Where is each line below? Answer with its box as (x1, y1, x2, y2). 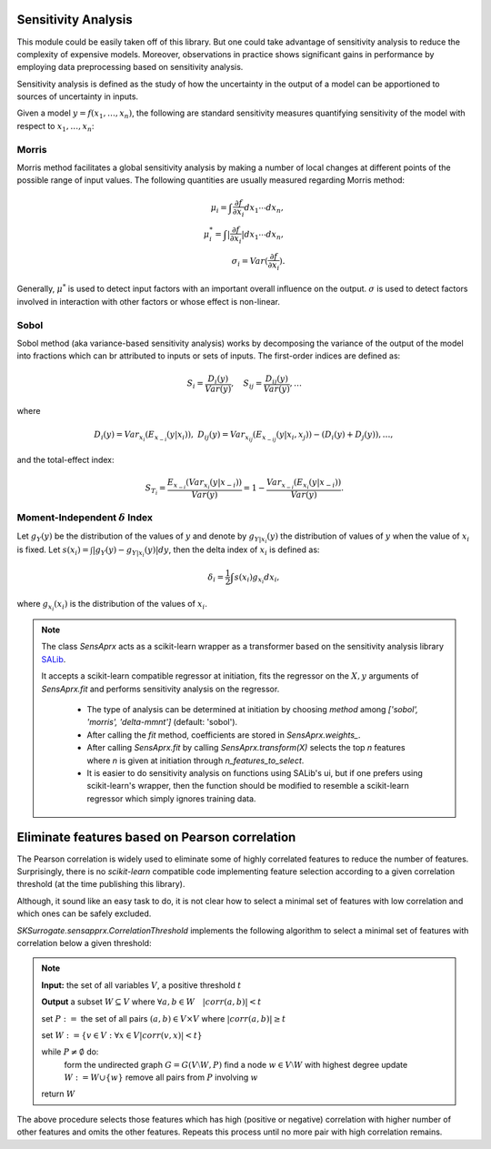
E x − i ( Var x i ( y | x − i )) (166, 478, 243, 491)
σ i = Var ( (231, 256, 268, 268)
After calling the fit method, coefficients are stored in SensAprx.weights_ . (86, 729, 361, 741)
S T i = (145, 483, 166, 497)
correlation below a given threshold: (16, 937, 152, 948)
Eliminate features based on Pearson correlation (16, 829, 296, 845)
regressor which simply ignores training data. (86, 792, 256, 804)
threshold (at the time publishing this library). (16, 879, 185, 890)
